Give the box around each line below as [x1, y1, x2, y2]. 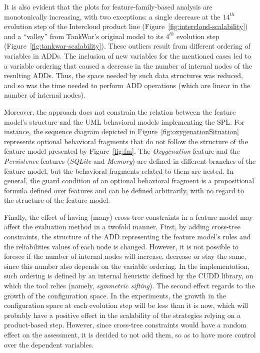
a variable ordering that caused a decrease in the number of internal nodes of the [4, 60, 252, 71]
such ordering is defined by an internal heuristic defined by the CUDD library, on [4, 270, 253, 281]
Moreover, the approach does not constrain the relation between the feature [4, 106, 236, 117]
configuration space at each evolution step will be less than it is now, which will [4, 300, 248, 310]
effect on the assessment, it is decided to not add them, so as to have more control [4, 329, 256, 339]
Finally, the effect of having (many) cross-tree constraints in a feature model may [4, 211, 253, 222]
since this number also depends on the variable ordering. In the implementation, [4, 260, 249, 271]
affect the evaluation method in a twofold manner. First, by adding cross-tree [4, 221, 241, 232]
